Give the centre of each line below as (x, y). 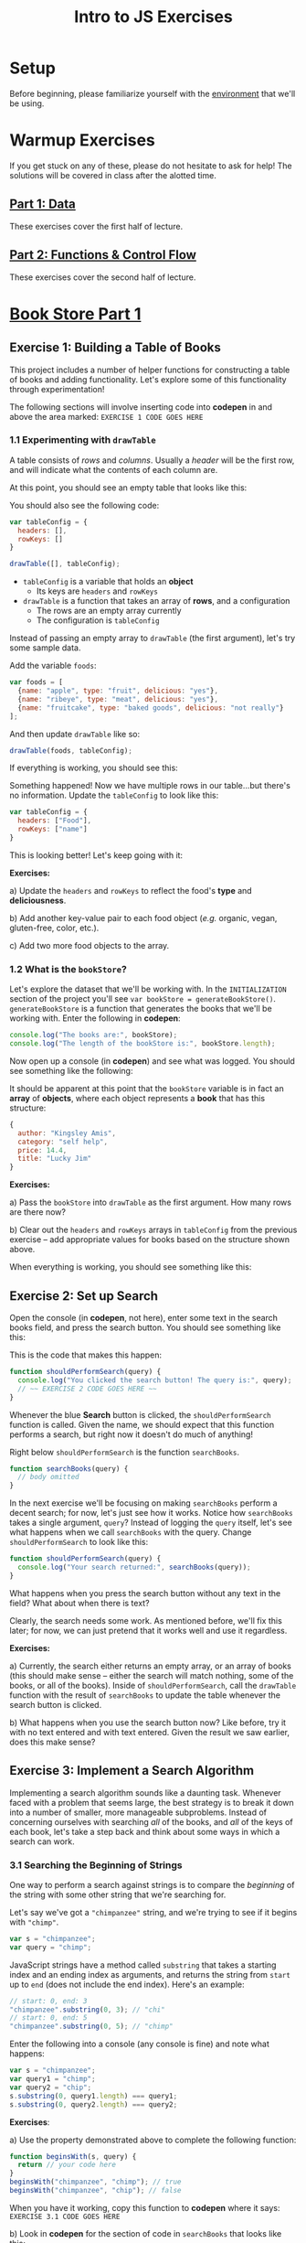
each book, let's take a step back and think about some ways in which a (145, 1831)
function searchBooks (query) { (69, 1469)
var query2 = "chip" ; (51, 2087)
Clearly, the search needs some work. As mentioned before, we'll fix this (146, 1620)
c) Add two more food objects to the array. (90, 945)
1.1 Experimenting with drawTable (83, 440)
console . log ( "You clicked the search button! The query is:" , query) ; (155, 1380)
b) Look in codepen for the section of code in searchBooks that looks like (146, 2233)
